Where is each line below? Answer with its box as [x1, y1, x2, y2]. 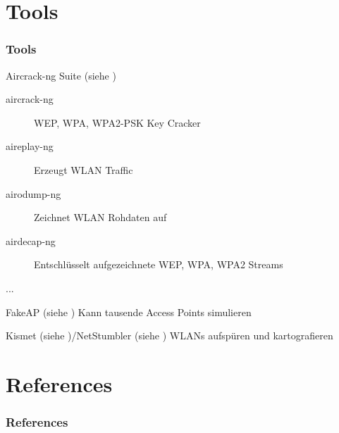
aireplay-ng [6, 139, 54, 153]
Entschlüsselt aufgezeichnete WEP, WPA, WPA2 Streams [34, 257, 283, 272]
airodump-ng [6, 186, 61, 201]
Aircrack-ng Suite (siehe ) [6, 68, 116, 82]
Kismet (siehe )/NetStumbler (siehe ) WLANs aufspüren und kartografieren [6, 328, 333, 343]
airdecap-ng [6, 233, 56, 248]
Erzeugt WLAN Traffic [34, 162, 133, 177]
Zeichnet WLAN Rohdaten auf [34, 210, 167, 225]
